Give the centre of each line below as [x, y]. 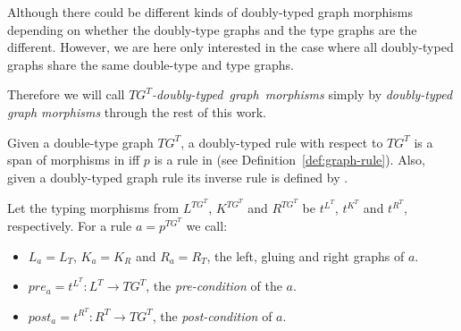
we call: [207, 225]
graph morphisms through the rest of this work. [137, 111]
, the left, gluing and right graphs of [306, 255]
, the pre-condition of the [214, 286]
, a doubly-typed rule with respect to [282, 142]
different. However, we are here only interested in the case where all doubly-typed [230, 47]
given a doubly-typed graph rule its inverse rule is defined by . [178, 177]
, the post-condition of [212, 315]
